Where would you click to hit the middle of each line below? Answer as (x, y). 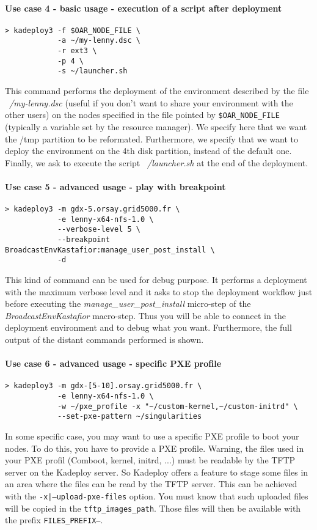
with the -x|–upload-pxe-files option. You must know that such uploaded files (157, 495)
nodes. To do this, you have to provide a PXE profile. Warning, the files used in (155, 448)
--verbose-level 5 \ (99, 230)
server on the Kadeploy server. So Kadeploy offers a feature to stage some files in (157, 472)
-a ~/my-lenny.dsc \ (99, 41)
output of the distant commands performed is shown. (104, 339)
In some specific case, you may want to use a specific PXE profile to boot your (152, 436)
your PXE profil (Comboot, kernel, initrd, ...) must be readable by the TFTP (150, 460)
